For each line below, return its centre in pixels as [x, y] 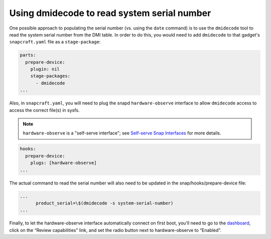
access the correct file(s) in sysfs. [44, 110]
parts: [28, 55]
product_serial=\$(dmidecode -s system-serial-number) [105, 203]
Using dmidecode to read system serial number [110, 13]
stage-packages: [50, 76]
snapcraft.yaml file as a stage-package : [55, 42]
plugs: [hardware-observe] [64, 163]
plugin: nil [45, 69]
